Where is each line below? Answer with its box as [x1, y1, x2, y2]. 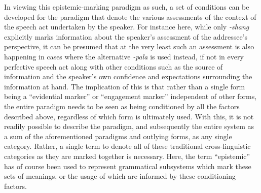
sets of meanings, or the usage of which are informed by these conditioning [4, 171, 236, 181]
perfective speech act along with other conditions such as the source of [4, 61, 223, 72]
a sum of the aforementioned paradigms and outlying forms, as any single [4, 131, 232, 141]
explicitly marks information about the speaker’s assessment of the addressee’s [4, 31, 248, 42]
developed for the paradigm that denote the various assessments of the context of [4, 11, 256, 22]
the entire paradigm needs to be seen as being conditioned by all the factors [4, 101, 240, 111]
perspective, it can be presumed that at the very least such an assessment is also [4, 41, 254, 52]
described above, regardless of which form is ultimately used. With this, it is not [4, 111, 254, 121]
